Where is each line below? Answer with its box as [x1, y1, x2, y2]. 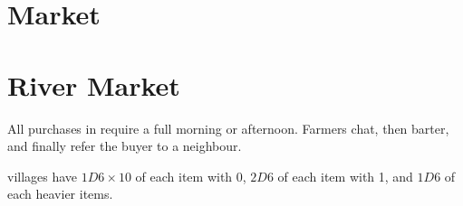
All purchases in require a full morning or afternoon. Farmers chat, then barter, [7, 118, 449, 137]
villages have [7, 166, 78, 185]
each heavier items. [7, 184, 113, 203]
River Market [7, 66, 180, 103]
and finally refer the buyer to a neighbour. [7, 136, 242, 155]
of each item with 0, [135, 166, 246, 185]
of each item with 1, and [277, 166, 413, 185]
